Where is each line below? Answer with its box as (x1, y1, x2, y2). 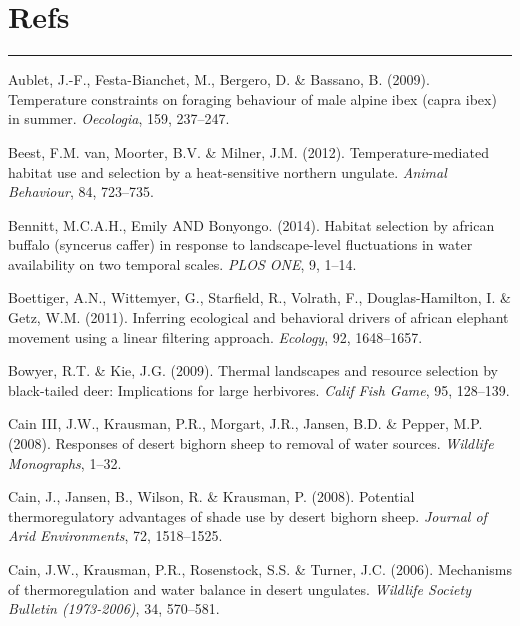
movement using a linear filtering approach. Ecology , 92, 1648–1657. (8, 326, 423, 347)
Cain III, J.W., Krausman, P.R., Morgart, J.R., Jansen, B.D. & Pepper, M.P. (8, 413, 483, 434)
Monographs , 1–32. (8, 452, 122, 473)
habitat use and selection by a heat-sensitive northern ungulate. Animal (8, 161, 447, 182)
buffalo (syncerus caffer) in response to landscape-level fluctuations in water (8, 234, 473, 255)
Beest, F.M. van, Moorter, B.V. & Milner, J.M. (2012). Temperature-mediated (8, 141, 489, 162)
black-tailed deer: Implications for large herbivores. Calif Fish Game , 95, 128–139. (8, 379, 510, 400)
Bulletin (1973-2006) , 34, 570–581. (8, 598, 220, 619)
